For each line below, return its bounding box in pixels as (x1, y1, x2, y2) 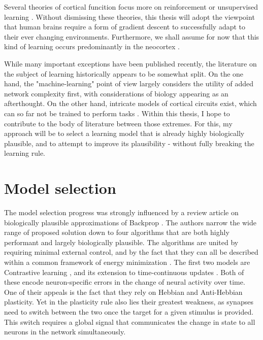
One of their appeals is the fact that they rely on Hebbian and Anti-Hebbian (4, 286, 243, 297)
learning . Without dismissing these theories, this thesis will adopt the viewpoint (4, 11, 255, 22)
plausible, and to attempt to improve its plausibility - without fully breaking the (4, 138, 254, 148)
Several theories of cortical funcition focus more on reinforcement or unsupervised (4, 2, 258, 12)
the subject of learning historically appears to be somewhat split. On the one (4, 68, 244, 79)
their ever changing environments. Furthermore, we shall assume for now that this (4, 31, 259, 42)
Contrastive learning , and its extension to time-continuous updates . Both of (4, 266, 244, 277)
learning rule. (4, 148, 45, 158)
